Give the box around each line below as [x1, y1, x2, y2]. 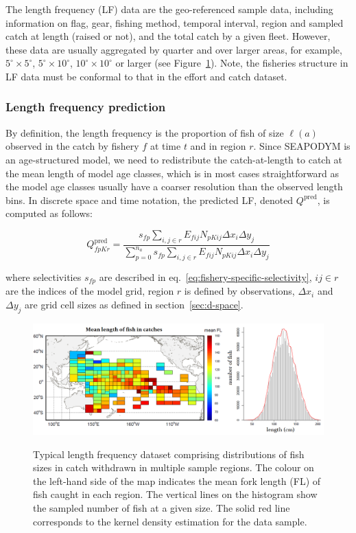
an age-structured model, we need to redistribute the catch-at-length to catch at [5, 152, 343, 166]
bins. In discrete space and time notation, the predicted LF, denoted [5, 192, 294, 207]
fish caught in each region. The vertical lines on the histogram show [33, 487, 318, 501]
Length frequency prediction [5, 98, 166, 115]
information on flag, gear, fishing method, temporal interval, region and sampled [5, 15, 344, 30]
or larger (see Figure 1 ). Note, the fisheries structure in [115, 56, 348, 70]
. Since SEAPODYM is [253, 139, 351, 153]
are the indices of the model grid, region [5, 284, 174, 298]
